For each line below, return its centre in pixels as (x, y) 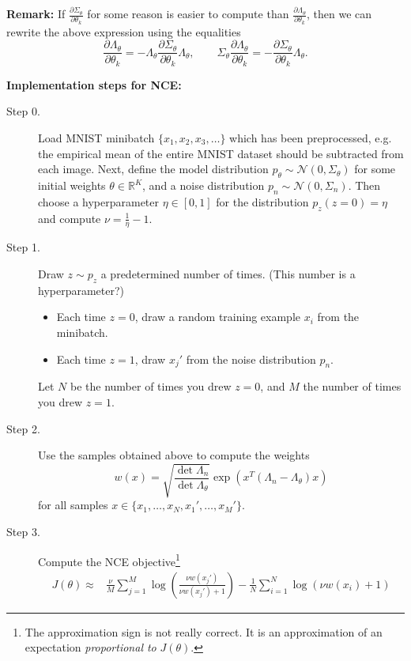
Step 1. (23, 247)
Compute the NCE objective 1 (109, 560)
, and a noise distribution (204, 185)
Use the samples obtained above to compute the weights (174, 455)
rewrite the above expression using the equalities (124, 31)
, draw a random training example (218, 317)
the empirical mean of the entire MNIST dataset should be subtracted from (221, 153)
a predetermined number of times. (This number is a (228, 274)
